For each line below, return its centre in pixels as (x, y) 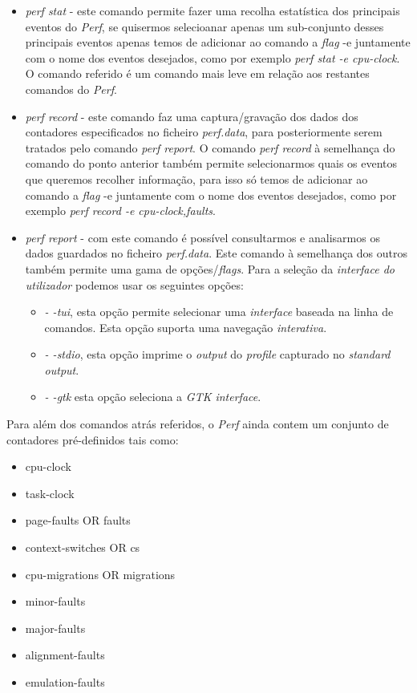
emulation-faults (65, 682)
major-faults (55, 628)
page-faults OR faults (78, 520)
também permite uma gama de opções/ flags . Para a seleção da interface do (210, 268)
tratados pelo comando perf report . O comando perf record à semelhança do (210, 147)
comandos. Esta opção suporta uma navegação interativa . (186, 327)
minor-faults (55, 601)
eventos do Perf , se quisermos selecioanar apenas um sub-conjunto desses (204, 26)
